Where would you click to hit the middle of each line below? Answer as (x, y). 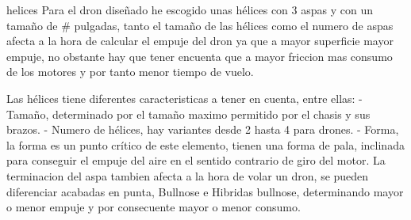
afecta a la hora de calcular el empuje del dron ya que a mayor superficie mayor (200, 41)
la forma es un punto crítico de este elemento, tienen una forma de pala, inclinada (205, 144)
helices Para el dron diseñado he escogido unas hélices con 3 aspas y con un (190, 9)
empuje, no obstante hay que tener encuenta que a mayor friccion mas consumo (200, 56)
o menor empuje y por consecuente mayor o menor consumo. (154, 207)
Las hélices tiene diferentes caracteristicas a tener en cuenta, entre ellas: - (184, 98)
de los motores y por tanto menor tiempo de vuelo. (130, 72)
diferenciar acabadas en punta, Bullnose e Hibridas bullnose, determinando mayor (205, 191)
